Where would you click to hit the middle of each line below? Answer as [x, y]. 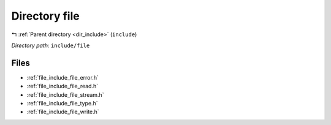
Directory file [45, 16]
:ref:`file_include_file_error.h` [63, 77]
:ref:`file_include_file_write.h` [63, 112]
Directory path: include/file [51, 45]
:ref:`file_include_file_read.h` [62, 86]
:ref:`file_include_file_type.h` [62, 104]
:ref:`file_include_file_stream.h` [65, 94]
